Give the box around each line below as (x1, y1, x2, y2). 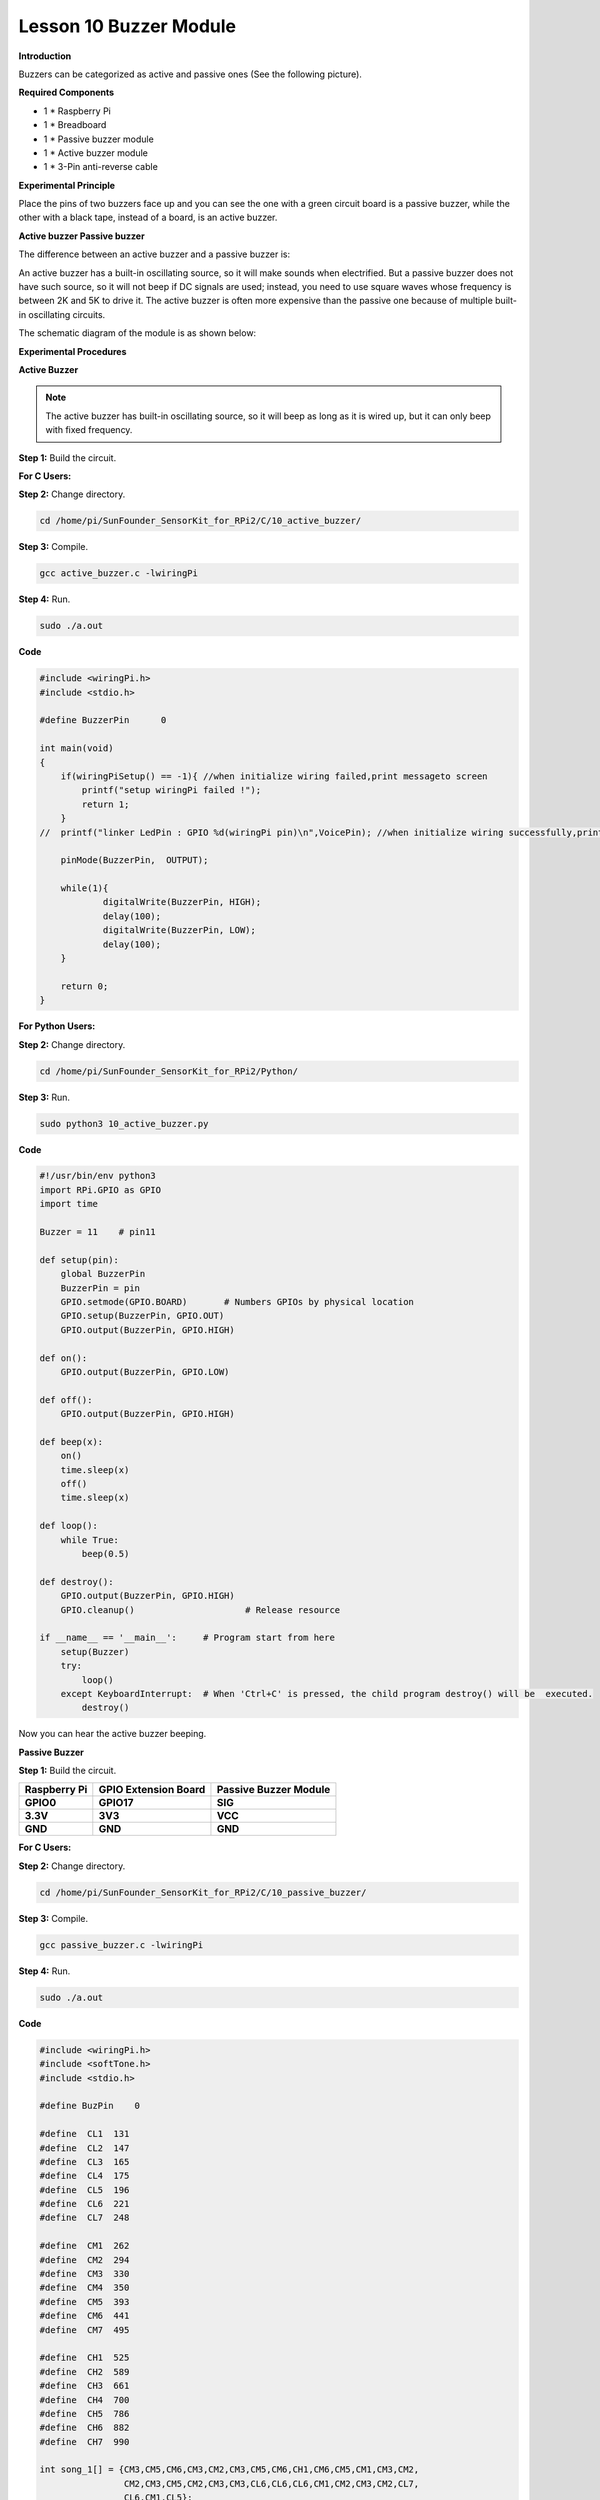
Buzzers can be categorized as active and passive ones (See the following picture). (18, 68, 362, 80)
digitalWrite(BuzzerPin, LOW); (102, 925, 257, 936)
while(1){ (60, 883, 109, 894)
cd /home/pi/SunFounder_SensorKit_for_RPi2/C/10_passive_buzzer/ (39, 1886, 367, 1898)
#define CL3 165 (39, 2156, 130, 2167)
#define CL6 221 (39, 2198, 130, 2210)
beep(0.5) (81, 1548, 130, 1560)
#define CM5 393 (39, 2296, 130, 2307)
